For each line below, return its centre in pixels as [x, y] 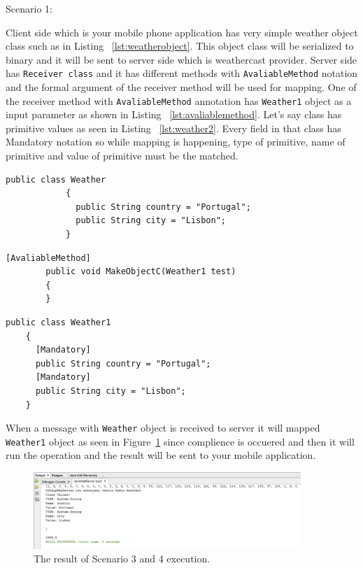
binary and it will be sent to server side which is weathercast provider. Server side [181, 59]
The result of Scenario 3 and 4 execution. [122, 559]
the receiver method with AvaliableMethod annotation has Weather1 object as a [179, 100]
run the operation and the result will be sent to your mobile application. [161, 455]
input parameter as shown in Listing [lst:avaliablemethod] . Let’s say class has [174, 114]
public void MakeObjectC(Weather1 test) [141, 272]
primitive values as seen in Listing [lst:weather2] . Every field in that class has [173, 128]
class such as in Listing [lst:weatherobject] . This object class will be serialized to [180, 46]
